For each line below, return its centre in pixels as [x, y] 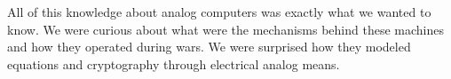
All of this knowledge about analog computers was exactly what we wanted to [219, 12]
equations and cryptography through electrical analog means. [174, 63]
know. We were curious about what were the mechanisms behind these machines [225, 29]
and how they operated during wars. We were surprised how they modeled [209, 47]
